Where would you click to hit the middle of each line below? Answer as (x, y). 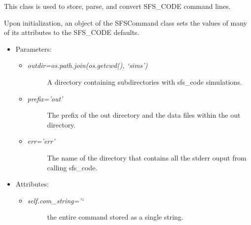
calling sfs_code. (72, 167)
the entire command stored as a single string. (115, 217)
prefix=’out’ (45, 98)
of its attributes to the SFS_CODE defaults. (72, 32)
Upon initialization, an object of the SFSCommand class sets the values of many (125, 22)
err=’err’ (41, 141)
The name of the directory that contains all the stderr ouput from (147, 157)
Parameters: (34, 48)
